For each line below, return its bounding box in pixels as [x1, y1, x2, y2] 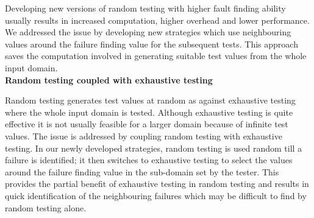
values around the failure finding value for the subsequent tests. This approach [5, 37, 298, 50]
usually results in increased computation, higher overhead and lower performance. [5, 13, 310, 26]
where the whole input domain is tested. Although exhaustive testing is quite [5, 105, 293, 118]
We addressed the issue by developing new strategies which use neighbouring [5, 26, 291, 38]
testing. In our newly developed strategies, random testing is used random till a [5, 141, 302, 154]
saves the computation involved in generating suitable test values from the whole [5, 49, 307, 62]
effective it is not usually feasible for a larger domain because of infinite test [5, 118, 288, 130]
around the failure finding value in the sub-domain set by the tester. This [5, 165, 279, 178]
